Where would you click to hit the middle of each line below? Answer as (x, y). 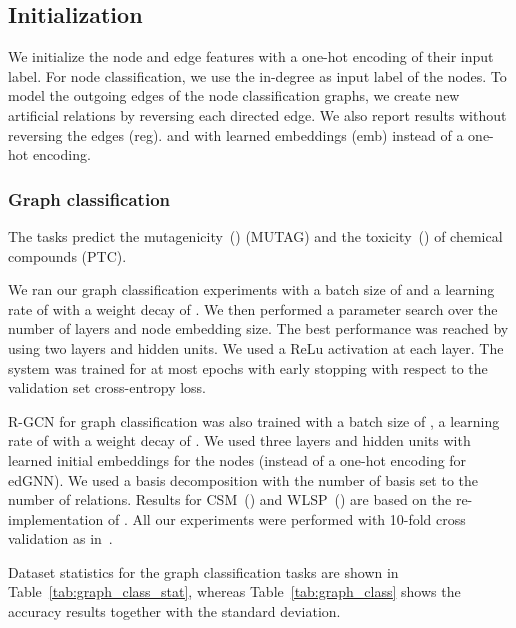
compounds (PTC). (67, 255)
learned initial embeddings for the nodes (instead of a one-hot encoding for (237, 459)
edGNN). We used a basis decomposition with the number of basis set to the (243, 479)
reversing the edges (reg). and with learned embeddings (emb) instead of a (236, 134)
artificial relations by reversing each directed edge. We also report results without (257, 114)
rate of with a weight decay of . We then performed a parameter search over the (253, 308)
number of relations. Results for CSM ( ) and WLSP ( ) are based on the (230, 499)
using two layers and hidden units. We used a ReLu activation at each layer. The (256, 347)
